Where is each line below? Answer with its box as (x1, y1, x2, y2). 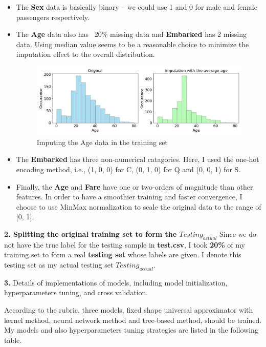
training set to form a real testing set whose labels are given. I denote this (4, 249, 241, 260)
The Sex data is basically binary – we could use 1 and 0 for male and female (16, 2, 257, 12)
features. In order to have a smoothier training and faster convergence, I (16, 191, 242, 202)
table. (4, 334, 22, 345)
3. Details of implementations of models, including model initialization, (4, 277, 228, 288)
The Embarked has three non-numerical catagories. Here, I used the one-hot (16, 154, 259, 165)
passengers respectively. (16, 11, 90, 22)
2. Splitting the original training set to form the (4, 228, 177, 239)
